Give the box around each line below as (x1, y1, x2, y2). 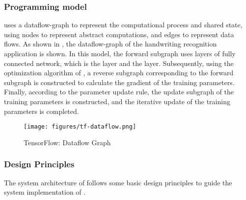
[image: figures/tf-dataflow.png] (24, 123, 137, 131)
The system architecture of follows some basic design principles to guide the (4, 177, 232, 187)
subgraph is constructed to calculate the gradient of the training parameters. (4, 77, 235, 87)
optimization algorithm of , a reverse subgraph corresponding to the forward (4, 67, 234, 78)
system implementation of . (4, 187, 86, 197)
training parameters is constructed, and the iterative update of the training (4, 96, 230, 106)
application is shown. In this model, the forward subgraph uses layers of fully (4, 48, 236, 58)
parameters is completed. (4, 106, 79, 116)
